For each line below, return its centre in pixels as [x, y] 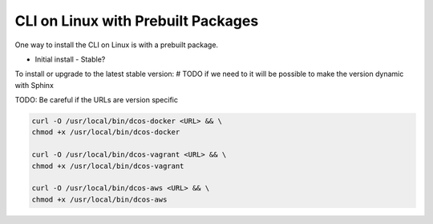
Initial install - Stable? [70, 59]
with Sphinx [34, 85]
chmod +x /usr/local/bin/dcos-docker [106, 132]
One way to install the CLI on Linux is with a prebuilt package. [117, 45]
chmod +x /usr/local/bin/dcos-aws [99, 199]
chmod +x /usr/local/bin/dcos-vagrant [108, 166]
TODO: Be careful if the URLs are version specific [96, 100]
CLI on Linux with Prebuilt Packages [137, 21]
